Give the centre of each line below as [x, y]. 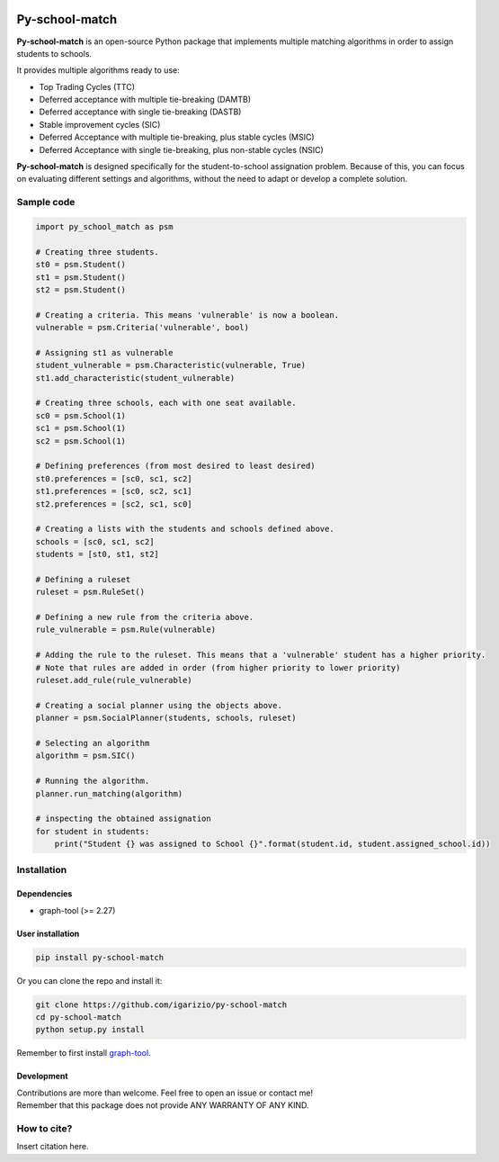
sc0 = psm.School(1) [80, 415]
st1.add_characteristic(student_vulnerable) [135, 378]
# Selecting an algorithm [93, 743]
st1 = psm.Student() [80, 277]
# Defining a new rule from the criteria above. [145, 617]
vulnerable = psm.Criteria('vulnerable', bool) [142, 328]
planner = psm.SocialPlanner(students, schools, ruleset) [166, 718]
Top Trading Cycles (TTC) [87, 86]
